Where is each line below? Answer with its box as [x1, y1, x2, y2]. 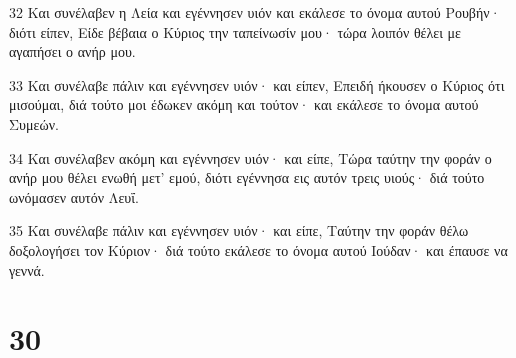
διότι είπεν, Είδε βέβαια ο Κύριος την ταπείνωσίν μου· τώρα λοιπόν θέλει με [9, 21, 461, 42]
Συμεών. [9, 113, 59, 134]
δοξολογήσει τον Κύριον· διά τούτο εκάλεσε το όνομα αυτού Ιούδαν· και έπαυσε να [9, 239, 508, 260]
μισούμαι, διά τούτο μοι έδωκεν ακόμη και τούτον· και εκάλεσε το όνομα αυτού [9, 94, 479, 115]
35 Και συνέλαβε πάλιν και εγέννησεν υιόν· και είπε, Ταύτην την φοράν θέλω [9, 220, 469, 241]
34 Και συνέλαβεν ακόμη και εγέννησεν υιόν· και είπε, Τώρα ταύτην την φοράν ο [9, 147, 492, 168]
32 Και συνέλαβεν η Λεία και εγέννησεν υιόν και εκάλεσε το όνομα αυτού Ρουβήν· [9, 2, 501, 22]
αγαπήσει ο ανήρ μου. [9, 41, 136, 62]
